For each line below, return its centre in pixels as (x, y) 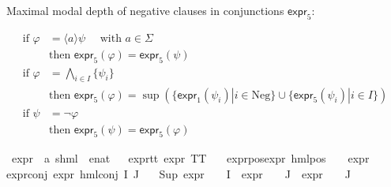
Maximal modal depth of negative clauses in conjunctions (145, 10)
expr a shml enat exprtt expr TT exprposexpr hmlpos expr (190, 158)
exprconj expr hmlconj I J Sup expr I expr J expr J (179, 173)
